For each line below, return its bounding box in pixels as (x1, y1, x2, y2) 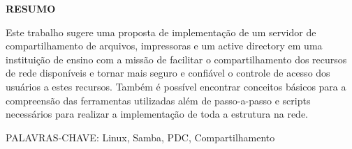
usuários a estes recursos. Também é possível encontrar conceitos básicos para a (6, 79, 346, 93)
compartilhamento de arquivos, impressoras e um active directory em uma (6, 38, 323, 53)
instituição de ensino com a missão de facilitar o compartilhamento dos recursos (6, 52, 347, 66)
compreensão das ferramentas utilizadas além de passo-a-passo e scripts (6, 93, 311, 107)
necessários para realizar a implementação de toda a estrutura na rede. (6, 107, 308, 121)
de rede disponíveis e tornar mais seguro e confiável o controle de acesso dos (6, 65, 330, 80)
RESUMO (6, 1, 56, 15)
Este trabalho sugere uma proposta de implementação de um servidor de (6, 24, 316, 39)
